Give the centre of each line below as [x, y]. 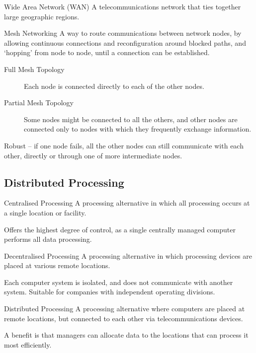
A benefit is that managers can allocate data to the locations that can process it [126, 335]
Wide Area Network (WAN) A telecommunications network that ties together [123, 6]
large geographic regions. [42, 16]
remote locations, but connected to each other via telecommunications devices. [124, 318]
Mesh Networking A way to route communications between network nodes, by [123, 33]
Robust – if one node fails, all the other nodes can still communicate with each [124, 145]
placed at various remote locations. [57, 265]
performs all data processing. [48, 239]
